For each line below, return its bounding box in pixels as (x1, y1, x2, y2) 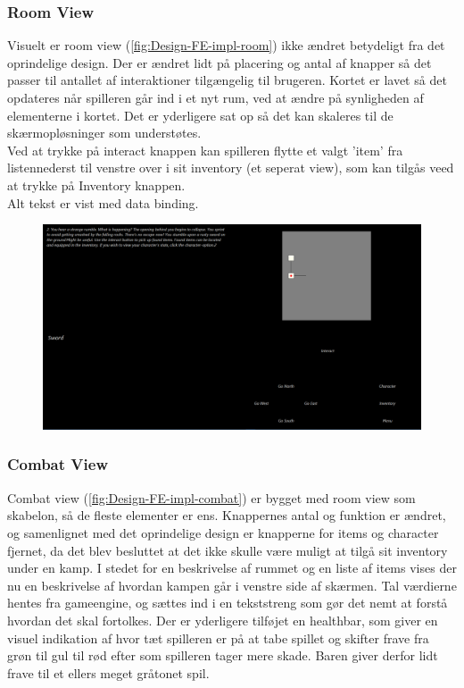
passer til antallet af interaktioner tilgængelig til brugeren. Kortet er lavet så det (7, 71, 447, 89)
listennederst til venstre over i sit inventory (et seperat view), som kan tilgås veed (7, 158, 454, 177)
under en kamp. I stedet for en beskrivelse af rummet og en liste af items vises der (7, 558, 457, 577)
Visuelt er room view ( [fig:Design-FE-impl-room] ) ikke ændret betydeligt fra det (7, 36, 445, 55)
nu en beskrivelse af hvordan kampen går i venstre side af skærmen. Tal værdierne (7, 575, 457, 594)
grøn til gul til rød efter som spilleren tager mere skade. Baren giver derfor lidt (7, 646, 438, 665)
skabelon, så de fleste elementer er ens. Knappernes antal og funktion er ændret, (7, 506, 446, 524)
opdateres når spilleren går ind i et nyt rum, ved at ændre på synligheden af (7, 88, 424, 106)
